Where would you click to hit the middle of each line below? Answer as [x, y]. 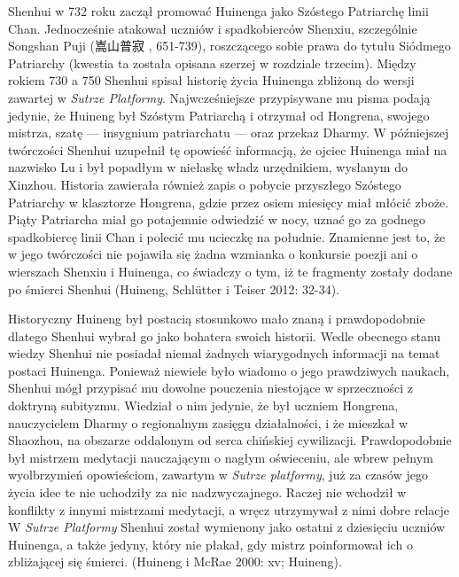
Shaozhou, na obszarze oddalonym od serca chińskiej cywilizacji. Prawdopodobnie [230, 440]
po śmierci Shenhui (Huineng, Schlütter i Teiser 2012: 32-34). [174, 288]
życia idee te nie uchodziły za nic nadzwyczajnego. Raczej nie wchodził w [207, 492]
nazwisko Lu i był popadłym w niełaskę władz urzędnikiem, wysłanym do [208, 167]
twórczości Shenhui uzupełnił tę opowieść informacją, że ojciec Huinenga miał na [228, 149]
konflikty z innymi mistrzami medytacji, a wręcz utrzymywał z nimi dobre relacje [229, 509]
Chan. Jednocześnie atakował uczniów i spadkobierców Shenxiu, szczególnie [213, 28]
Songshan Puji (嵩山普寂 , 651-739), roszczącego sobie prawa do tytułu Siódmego [229, 46]
